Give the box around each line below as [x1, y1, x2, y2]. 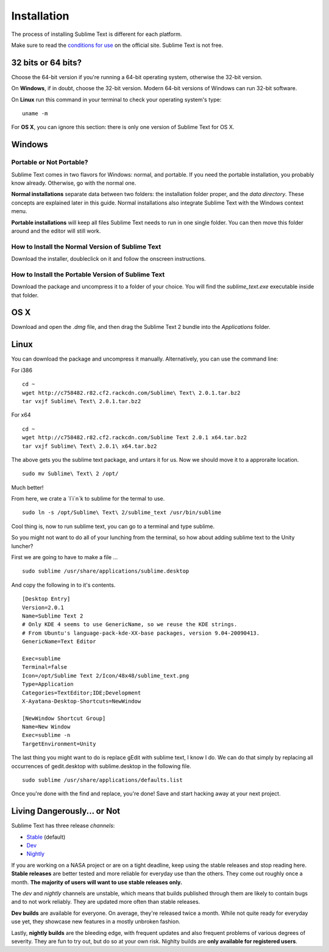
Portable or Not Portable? [11, 158, 88, 167]
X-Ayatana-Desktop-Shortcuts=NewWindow [22, 697, 141, 705]
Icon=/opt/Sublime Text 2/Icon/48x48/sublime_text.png [22, 672, 189, 679]
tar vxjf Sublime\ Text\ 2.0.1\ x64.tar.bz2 [22, 442, 158, 450]
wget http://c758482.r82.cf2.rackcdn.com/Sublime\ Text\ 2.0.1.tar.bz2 [22, 389, 241, 396]
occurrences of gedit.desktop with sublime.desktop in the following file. [11, 762, 191, 770]
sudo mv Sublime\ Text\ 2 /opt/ [22, 470, 119, 478]
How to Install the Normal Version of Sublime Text [11, 242, 161, 251]
